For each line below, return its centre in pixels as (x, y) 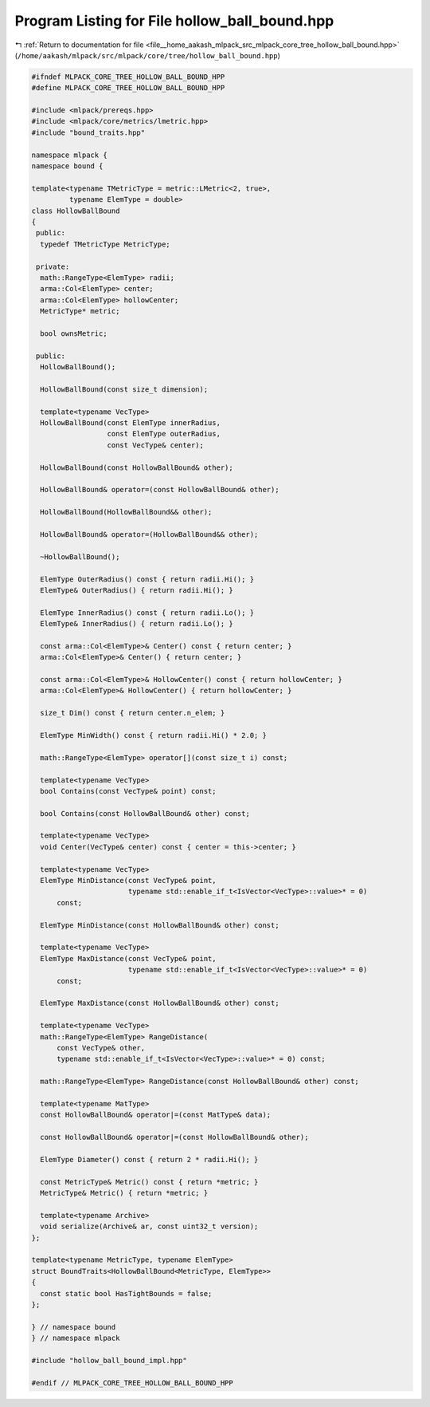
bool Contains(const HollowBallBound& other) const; (145, 813)
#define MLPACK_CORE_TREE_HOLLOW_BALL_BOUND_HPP (128, 88)
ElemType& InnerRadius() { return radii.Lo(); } (137, 624)
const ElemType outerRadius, (164, 434)
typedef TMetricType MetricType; (105, 244)
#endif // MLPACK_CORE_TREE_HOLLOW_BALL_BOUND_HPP (133, 1383)
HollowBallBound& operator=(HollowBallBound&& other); (149, 534)
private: (53, 266)
